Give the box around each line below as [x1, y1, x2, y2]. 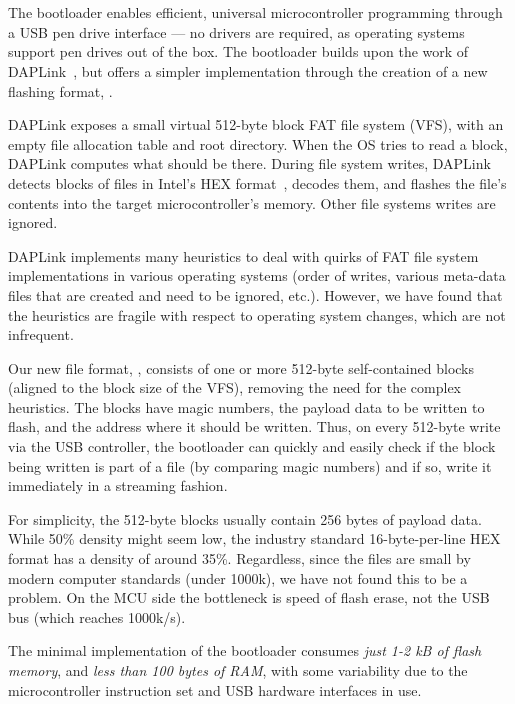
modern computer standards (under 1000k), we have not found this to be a [8, 567, 468, 588]
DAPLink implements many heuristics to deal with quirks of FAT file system [8, 245, 479, 266]
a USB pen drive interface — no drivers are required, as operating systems [8, 21, 465, 42]
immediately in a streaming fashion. [8, 475, 228, 496]
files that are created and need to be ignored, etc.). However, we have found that [8, 284, 503, 305]
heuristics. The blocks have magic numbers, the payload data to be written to [8, 396, 485, 417]
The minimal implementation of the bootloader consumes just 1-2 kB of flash [8, 640, 482, 661]
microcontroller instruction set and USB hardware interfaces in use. [8, 679, 422, 700]
